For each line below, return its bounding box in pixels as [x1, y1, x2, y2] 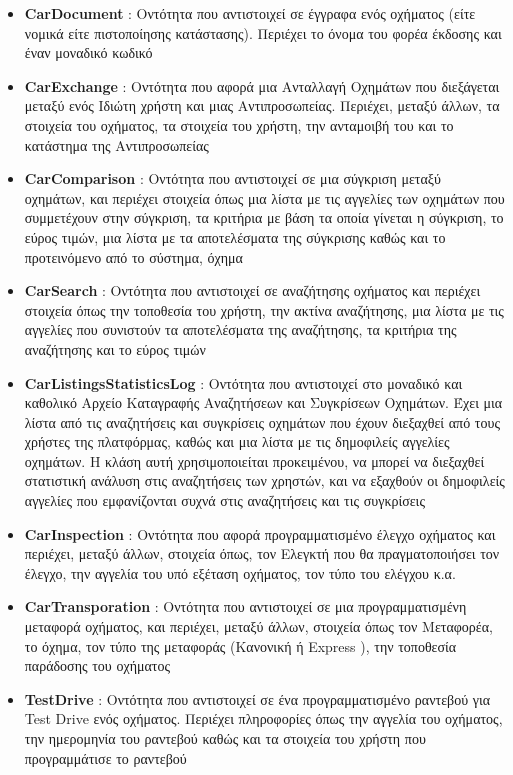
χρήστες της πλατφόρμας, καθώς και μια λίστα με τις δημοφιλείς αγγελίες [24, 431, 450, 452]
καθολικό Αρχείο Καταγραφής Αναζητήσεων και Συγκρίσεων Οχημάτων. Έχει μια [24, 392, 503, 413]
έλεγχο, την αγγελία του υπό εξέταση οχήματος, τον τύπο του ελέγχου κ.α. [24, 562, 456, 583]
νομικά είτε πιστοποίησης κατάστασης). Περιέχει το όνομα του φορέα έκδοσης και [24, 22, 502, 43]
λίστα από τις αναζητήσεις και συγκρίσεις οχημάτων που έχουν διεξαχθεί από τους [24, 411, 500, 432]
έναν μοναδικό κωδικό [24, 42, 153, 63]
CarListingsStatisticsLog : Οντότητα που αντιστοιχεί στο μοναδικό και [24, 372, 463, 393]
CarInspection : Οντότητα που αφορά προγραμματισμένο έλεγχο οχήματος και [24, 523, 496, 544]
